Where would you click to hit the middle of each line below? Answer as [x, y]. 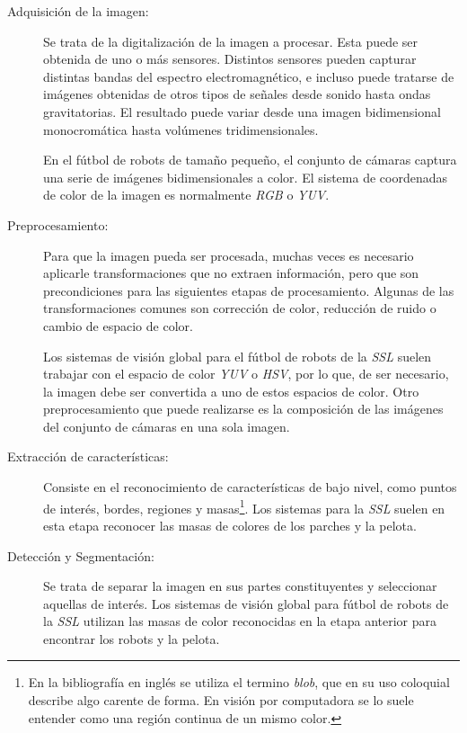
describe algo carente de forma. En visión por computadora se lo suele [221, 700]
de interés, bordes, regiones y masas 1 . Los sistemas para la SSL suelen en [244, 506]
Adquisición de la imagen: [78, 11]
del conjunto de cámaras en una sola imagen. [167, 426]
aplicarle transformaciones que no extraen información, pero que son [231, 273]
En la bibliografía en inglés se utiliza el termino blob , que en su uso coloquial [239, 682]
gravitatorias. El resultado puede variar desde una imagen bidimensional [242, 111]
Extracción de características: [88, 456]
